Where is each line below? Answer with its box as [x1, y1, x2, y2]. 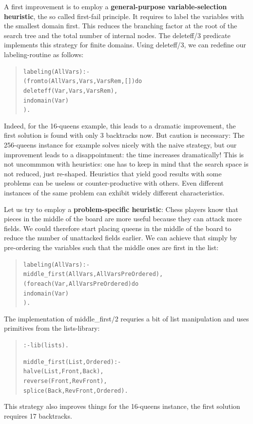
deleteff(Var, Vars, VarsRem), [23, 87, 118, 94]
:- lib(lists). [23, 342, 69, 349]
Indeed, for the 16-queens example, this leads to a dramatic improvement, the [4, 120, 236, 130]
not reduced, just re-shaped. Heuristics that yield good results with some [4, 168, 222, 178]
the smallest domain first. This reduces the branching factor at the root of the [4, 21, 237, 31]
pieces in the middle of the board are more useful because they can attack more [4, 213, 242, 224]
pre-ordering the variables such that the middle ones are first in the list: [4, 242, 219, 252]
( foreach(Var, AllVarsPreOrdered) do [23, 280, 139, 287]
